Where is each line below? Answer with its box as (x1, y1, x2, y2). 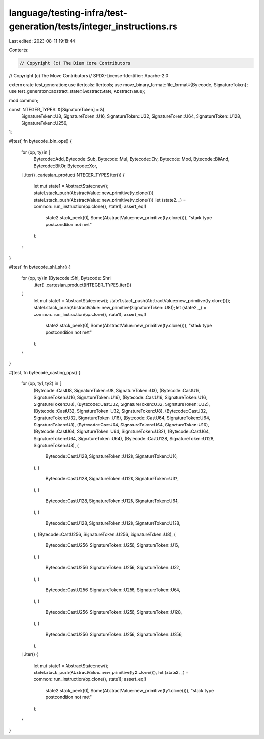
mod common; (9, 97, 39, 103)
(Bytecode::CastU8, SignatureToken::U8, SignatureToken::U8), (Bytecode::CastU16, (33, 387, 201, 393)
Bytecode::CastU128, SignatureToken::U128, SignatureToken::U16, (45, 453, 178, 459)
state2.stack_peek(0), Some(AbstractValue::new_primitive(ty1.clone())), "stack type (45, 687, 214, 693)
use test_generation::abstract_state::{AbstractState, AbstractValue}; (9, 89, 146, 94)
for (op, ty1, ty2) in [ (21, 381, 61, 386)
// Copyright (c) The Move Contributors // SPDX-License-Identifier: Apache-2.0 (9, 72, 169, 78)
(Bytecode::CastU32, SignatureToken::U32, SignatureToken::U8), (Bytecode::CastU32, (33, 408, 207, 414)
